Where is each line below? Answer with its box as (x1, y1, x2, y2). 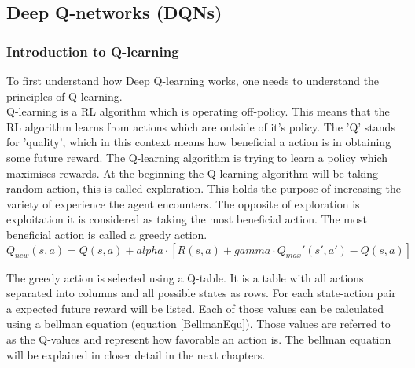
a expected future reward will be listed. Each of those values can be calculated (6, 300, 384, 316)
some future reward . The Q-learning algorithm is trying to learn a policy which (6, 149, 388, 165)
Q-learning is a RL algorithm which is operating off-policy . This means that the (6, 103, 390, 120)
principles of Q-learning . (6, 87, 123, 104)
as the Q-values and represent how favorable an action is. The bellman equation (6, 330, 391, 347)
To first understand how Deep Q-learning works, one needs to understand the (6, 72, 380, 88)
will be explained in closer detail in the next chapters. (6, 346, 266, 362)
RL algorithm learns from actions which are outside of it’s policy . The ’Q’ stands (6, 118, 395, 134)
